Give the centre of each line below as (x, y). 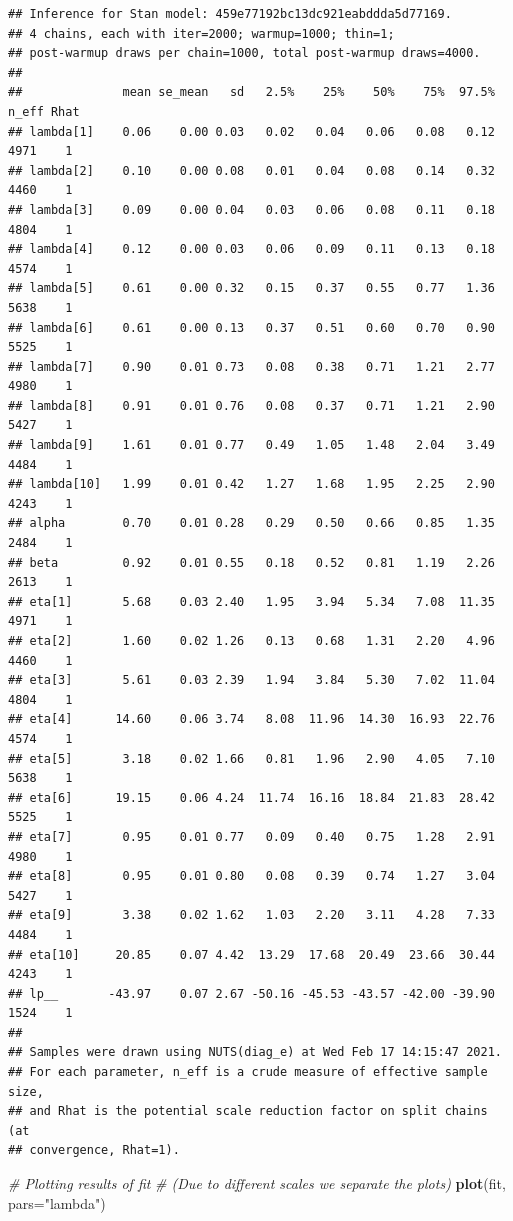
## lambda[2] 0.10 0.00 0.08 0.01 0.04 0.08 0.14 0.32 (251, 170)
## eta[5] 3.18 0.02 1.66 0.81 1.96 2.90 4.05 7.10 (251, 758)
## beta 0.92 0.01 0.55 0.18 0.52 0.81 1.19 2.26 (251, 562)
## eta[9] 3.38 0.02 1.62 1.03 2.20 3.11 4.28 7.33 (251, 915)
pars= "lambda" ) (57, 1202)
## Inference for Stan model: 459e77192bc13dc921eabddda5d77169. (230, 14)
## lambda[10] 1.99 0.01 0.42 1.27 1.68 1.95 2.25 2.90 (251, 484)
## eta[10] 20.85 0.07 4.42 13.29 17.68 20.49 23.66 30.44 (251, 954)
